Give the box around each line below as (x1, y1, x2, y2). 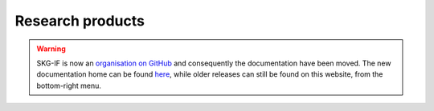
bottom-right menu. (36, 81, 102, 90)
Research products (14, 12, 145, 30)
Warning (36, 44, 66, 54)
